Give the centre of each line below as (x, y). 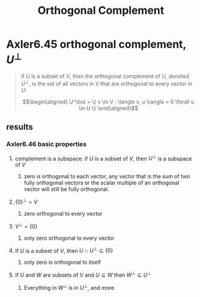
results (20, 127)
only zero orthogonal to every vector (69, 238)
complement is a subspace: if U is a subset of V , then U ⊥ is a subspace (103, 158)
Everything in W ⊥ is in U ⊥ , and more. (70, 287)
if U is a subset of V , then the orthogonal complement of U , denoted (105, 77)
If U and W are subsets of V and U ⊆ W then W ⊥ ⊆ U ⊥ (83, 274)
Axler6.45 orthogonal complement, (96, 44)
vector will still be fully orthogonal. (66, 189)
